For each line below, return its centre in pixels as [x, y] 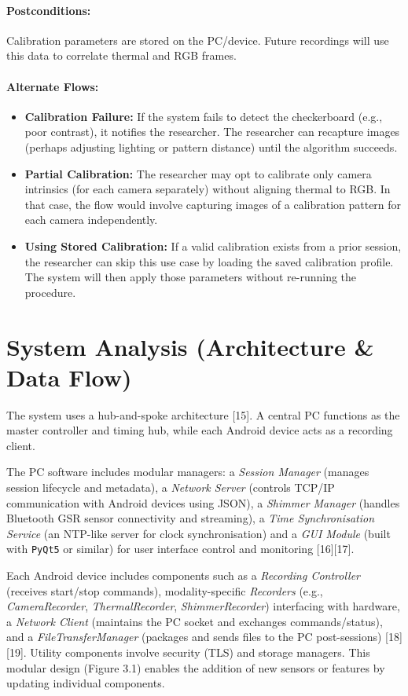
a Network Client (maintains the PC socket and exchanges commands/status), [195, 621]
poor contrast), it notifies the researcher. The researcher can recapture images [212, 132]
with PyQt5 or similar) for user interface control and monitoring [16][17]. [180, 549]
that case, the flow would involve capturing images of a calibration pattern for [213, 204]
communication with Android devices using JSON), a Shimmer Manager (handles [203, 502]
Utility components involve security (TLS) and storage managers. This [200, 652]
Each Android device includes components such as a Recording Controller [184, 575]
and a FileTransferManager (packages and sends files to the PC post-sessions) [194, 637]
